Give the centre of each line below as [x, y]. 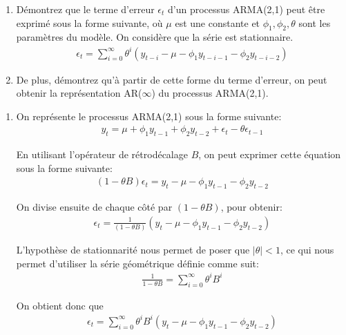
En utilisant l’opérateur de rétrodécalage [102, 154]
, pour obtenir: [251, 207]
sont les [315, 22]
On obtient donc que [60, 305]
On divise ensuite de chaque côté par [94, 207]
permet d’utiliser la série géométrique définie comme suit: [137, 263]
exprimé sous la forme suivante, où [89, 22]
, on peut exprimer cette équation [270, 154]
